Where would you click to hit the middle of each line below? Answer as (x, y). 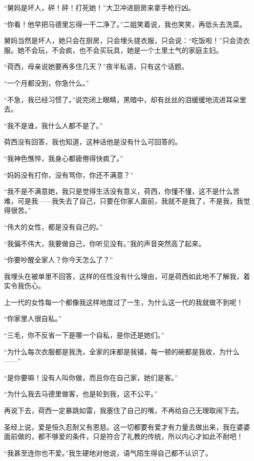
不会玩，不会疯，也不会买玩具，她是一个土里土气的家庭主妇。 (123, 50)
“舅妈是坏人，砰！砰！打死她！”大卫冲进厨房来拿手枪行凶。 (100, 7)
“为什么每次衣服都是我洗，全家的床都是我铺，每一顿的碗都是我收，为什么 (122, 351)
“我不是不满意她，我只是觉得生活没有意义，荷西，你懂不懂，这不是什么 (118, 191)
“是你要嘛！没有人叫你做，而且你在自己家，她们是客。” (91, 377)
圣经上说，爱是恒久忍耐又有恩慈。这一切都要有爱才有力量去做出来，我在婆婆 (127, 426)
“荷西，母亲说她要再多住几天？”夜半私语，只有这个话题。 (96, 66)
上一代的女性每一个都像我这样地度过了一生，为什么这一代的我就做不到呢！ (124, 302)
